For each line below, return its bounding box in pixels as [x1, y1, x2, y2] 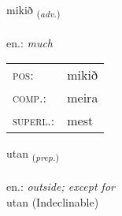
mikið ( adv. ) [6, 2, 61, 20]
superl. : [13, 111, 55, 130]
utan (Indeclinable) [6, 193, 99, 210]
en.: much [6, 34, 54, 50]
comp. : [13, 88, 46, 107]
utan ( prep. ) [6, 145, 59, 164]
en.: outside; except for [6, 178, 115, 195]
